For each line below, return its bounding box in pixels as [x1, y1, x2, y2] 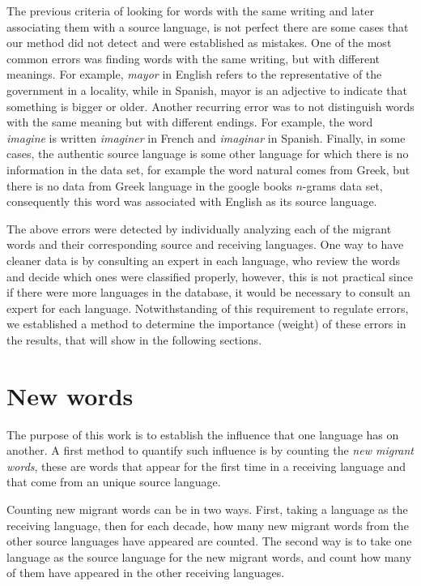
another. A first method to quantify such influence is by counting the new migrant [6, 442, 415, 459]
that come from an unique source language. [6, 473, 221, 490]
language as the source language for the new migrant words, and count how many [6, 548, 412, 565]
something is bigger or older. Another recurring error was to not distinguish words [6, 97, 415, 114]
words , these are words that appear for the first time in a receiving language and [6, 457, 406, 474]
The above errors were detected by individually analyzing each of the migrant [6, 220, 392, 237]
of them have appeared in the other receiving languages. [6, 564, 285, 581]
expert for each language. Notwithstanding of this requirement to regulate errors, [6, 299, 409, 316]
